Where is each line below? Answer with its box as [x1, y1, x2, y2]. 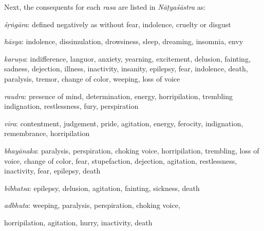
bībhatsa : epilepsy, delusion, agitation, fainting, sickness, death [4, 182, 200, 193]
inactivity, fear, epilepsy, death [4, 165, 101, 176]
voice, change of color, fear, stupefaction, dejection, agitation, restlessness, [4, 155, 237, 166]
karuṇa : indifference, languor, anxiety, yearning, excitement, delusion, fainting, [4, 53, 251, 64]
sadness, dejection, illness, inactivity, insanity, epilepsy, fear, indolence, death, [4, 63, 248, 74]
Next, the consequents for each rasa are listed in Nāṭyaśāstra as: [4, 2, 206, 12]
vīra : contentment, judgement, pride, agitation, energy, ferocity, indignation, [4, 118, 243, 128]
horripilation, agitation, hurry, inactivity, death [4, 217, 153, 227]
